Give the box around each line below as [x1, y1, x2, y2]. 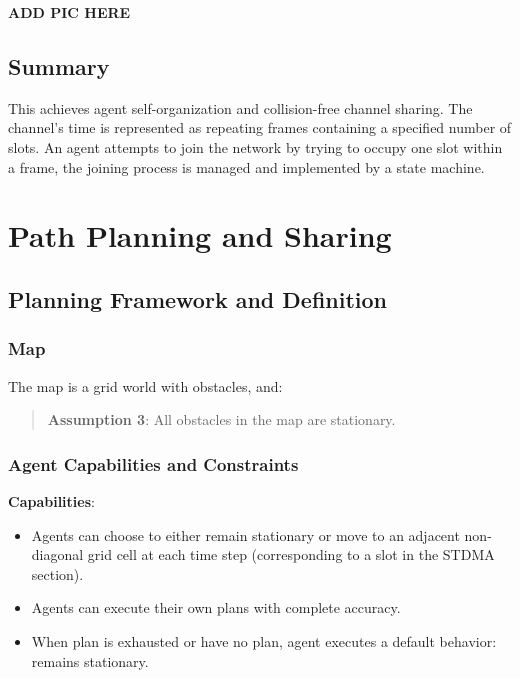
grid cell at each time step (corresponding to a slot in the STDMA [87, 544, 495, 565]
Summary [8, 50, 110, 81]
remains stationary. [31, 650, 149, 671]
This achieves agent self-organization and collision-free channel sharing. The [8, 97, 473, 118]
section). [31, 563, 84, 584]
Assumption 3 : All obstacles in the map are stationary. [47, 409, 396, 430]
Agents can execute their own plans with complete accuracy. [31, 597, 401, 618]
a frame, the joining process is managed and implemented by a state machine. [8, 156, 485, 177]
